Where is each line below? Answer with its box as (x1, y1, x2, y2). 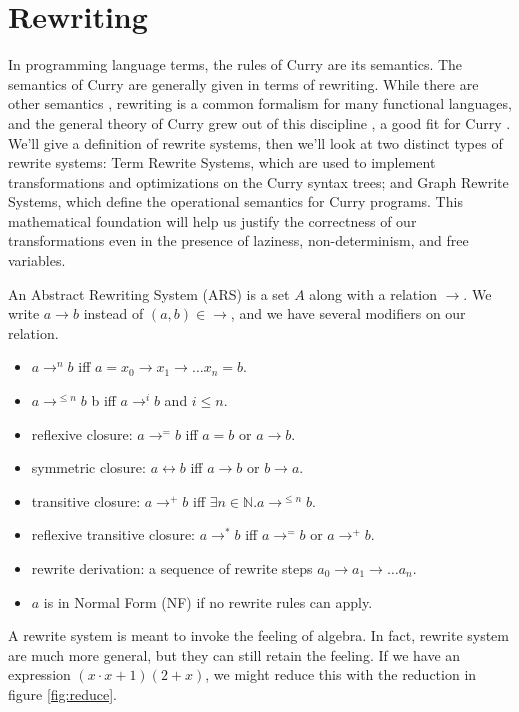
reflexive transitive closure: (31, 524, 196, 545)
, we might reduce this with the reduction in (205, 664, 477, 685)
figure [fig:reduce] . (8, 683, 118, 704)
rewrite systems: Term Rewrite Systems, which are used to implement (8, 152, 436, 173)
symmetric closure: (31, 457, 146, 478)
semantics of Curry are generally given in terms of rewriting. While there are (8, 73, 479, 94)
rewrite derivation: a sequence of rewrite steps (31, 558, 313, 578)
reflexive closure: (31, 423, 133, 444)
